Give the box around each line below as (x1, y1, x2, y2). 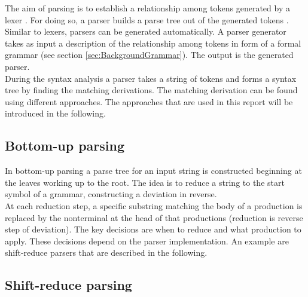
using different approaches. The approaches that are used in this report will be (5, 95, 293, 108)
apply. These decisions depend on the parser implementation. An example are (5, 234, 289, 247)
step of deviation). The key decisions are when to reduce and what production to (5, 223, 301, 235)
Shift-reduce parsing (5, 275, 132, 294)
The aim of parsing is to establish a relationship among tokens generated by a (5, 2, 290, 14)
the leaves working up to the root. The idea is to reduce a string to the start (5, 176, 285, 188)
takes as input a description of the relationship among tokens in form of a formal (5, 36, 301, 49)
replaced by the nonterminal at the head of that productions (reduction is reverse (5, 211, 303, 223)
